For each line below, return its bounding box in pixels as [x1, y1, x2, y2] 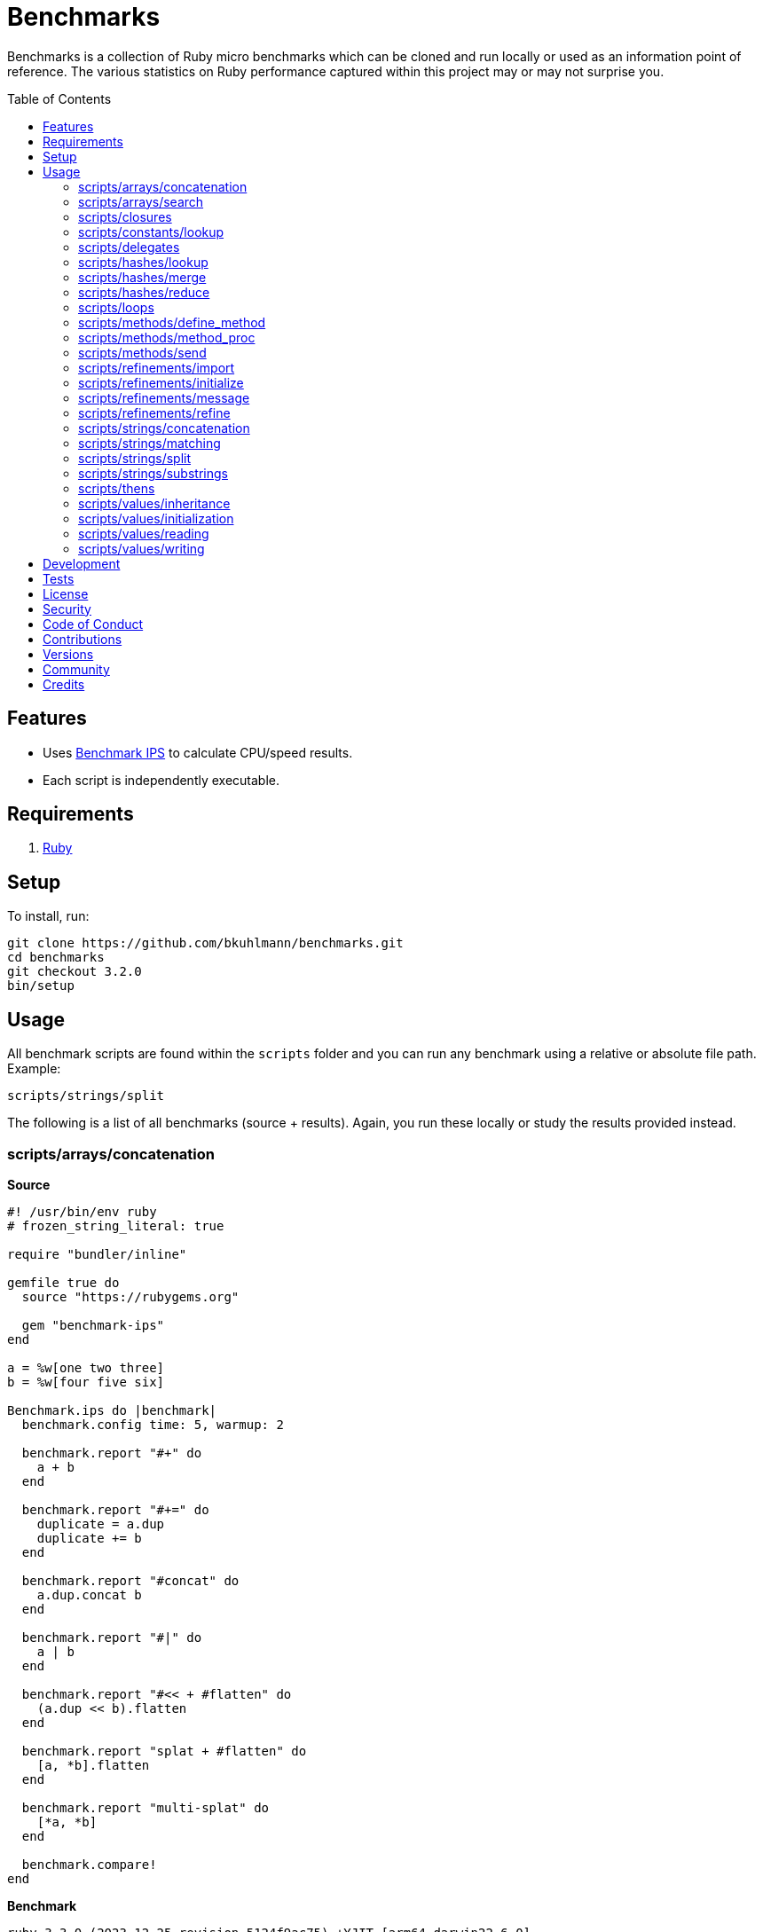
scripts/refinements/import [78, 359, 235, 375]
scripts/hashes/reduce [78, 284, 210, 300]
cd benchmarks [7, 950, 105, 965]
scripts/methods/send [78, 344, 207, 360]
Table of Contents [7, 90, 112, 106]
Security [43, 601, 91, 617]
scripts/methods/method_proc [78, 329, 256, 345]
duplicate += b [36, 1530, 142, 1545]
